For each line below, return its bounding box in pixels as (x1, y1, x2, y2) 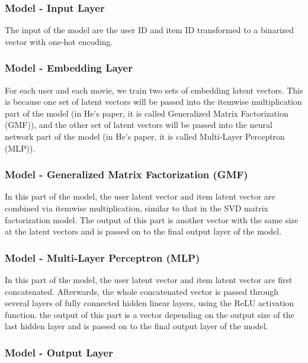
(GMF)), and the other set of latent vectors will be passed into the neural (5, 118, 272, 131)
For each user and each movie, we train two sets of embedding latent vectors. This (5, 83, 303, 96)
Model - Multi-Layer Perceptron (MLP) (5, 250, 200, 265)
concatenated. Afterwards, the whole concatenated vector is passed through (5, 285, 279, 297)
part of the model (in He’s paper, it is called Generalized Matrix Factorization (5, 107, 288, 119)
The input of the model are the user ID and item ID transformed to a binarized (5, 24, 294, 36)
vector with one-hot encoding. (5, 35, 113, 47)
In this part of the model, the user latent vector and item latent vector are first (5, 274, 293, 285)
